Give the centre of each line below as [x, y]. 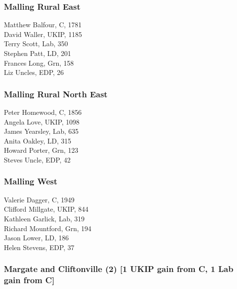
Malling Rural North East [56, 94]
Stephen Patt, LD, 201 [38, 53]
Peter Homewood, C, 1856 [43, 112]
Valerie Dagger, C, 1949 [39, 199]
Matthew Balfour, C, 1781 [43, 25]
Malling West [31, 181]
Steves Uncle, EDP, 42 [37, 159]
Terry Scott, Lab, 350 [36, 44]
